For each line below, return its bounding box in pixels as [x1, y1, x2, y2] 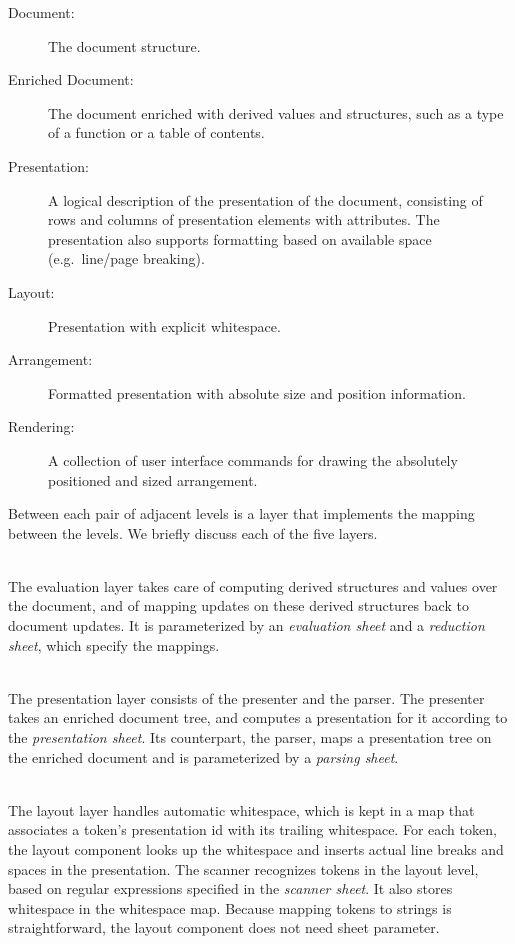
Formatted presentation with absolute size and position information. [48, 382, 466, 403]
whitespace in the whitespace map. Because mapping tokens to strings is [8, 897, 452, 918]
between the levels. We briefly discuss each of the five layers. [8, 522, 378, 543]
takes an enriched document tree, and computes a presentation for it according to [8, 707, 508, 728]
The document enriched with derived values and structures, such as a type [48, 102, 504, 123]
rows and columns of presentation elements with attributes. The [48, 209, 440, 230]
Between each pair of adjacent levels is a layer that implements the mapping [8, 503, 475, 524]
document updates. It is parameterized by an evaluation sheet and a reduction [8, 615, 485, 636]
